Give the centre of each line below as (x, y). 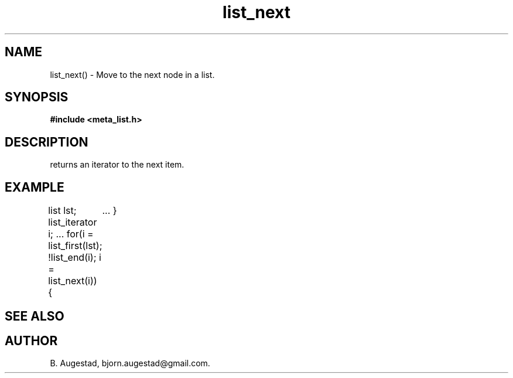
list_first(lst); (75, 246)
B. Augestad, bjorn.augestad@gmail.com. (130, 363)
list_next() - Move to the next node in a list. (132, 74)
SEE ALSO (35, 316)
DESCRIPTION (47, 142)
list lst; (62, 211)
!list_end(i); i (75, 258)
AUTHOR (31, 340)
